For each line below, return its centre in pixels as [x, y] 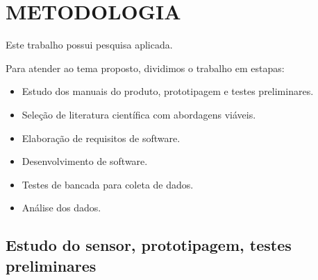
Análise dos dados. [61, 208]
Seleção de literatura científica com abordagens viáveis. [139, 114]
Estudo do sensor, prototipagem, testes [149, 245]
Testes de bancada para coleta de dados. [108, 184]
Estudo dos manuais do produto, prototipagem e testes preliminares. [168, 91]
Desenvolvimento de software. [85, 161]
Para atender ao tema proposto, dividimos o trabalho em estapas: [145, 68]
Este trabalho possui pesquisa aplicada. [89, 45]
